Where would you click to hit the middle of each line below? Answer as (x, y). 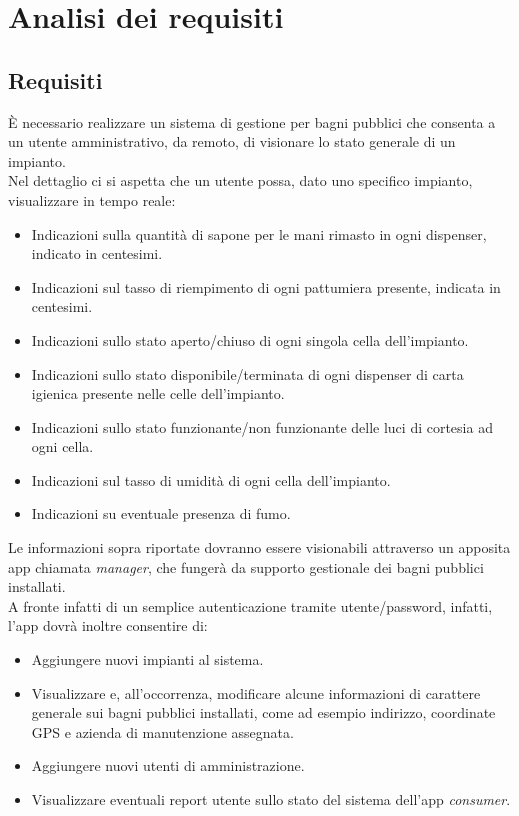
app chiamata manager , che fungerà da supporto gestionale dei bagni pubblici (246, 566)
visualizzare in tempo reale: (92, 199)
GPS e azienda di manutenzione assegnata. (162, 731)
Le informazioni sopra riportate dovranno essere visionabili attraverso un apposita (259, 547)
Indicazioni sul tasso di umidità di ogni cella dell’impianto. (211, 479)
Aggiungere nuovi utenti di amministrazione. (168, 765)
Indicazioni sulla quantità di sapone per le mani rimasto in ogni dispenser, (259, 233)
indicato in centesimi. (97, 253)
